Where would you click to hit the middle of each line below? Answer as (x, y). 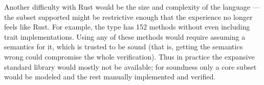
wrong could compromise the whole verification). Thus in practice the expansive (129, 56)
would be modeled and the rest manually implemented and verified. (110, 77)
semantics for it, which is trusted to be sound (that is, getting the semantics (124, 47)
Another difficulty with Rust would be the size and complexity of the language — (132, 7)
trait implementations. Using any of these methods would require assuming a (125, 36)
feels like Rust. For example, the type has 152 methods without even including (127, 27)
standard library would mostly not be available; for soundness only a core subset (130, 66)
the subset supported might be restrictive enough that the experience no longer (128, 17)
